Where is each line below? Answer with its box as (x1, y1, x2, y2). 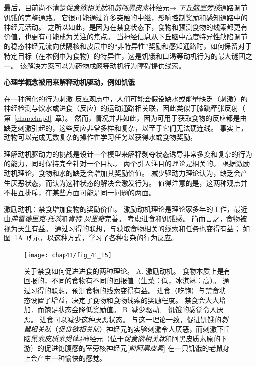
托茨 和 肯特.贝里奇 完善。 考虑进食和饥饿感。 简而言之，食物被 (47, 213, 247, 224)
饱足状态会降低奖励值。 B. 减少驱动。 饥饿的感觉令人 (44, 304, 217, 315)
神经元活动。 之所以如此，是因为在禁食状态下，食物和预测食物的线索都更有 (4, 22, 248, 32)
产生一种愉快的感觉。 (37, 353, 106, 363)
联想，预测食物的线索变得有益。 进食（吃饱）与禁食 (51, 285, 219, 295)
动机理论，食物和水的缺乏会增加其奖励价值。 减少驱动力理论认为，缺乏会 (4, 167, 241, 178)
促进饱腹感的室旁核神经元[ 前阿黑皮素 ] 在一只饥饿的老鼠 (44, 343, 223, 353)
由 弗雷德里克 (4, 213, 45, 224)
